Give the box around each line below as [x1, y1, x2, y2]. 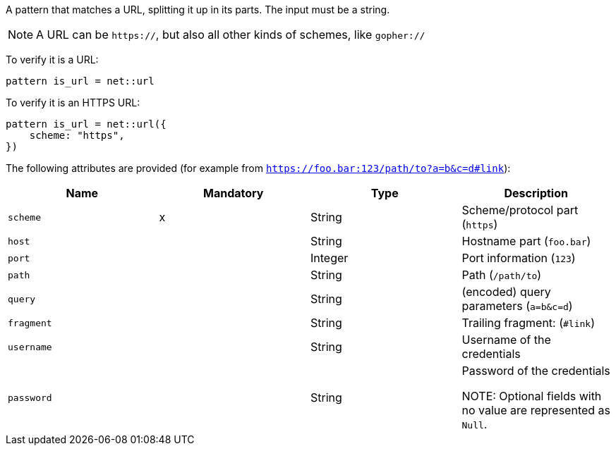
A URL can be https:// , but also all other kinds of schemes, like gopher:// [36, 27, 425, 42]
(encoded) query [461, 285, 551, 299]
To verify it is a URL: [6, 54, 99, 66]
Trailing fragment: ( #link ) [461, 316, 596, 330]
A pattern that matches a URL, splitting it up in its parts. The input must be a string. [6, 4, 390, 16]
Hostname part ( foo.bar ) [461, 234, 591, 248]
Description [504, 186, 568, 200]
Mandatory [203, 186, 264, 200]
